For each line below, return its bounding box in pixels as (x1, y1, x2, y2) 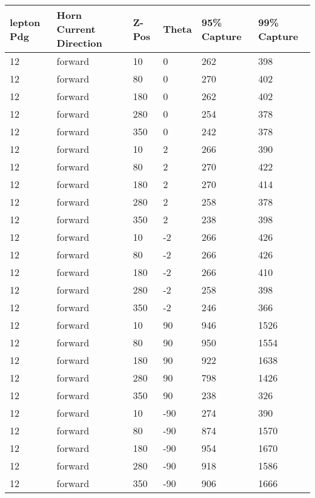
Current (56, 22, 96, 36)
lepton (10, 15, 41, 29)
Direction (56, 36, 102, 50)
